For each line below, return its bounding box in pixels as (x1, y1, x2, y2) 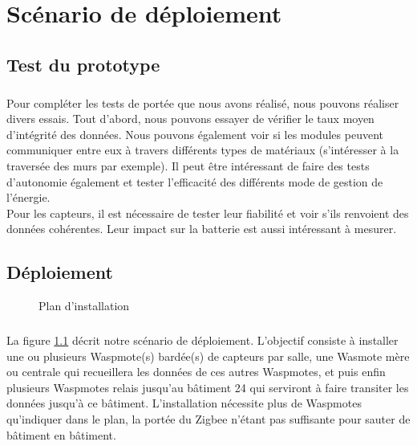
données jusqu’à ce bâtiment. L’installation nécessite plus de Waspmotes (6, 395, 362, 411)
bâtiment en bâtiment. (6, 426, 116, 443)
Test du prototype (6, 51, 160, 76)
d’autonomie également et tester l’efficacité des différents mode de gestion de (6, 173, 383, 190)
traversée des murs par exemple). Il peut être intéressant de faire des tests (6, 157, 370, 174)
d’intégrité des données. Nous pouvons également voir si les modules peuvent (6, 125, 383, 142)
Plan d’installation (38, 297, 130, 314)
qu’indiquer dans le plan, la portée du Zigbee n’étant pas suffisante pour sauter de (6, 411, 411, 428)
